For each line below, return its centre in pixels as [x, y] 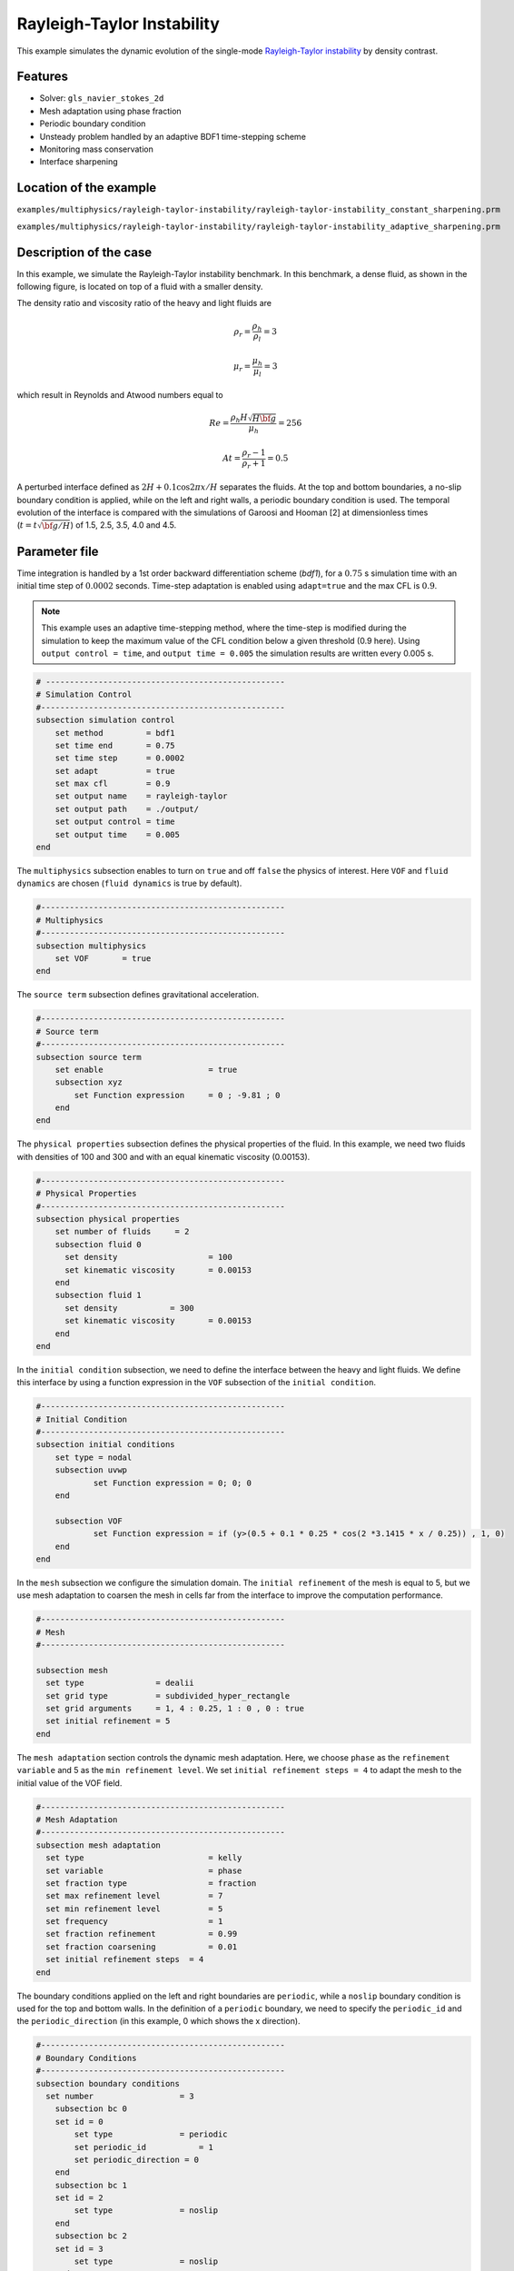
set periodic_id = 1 [143, 2147]
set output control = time [115, 822]
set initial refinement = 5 [108, 1721]
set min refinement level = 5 [134, 1909]
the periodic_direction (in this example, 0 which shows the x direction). [158, 2021]
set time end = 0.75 [115, 745]
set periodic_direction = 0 [137, 2159]
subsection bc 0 [91, 2109]
